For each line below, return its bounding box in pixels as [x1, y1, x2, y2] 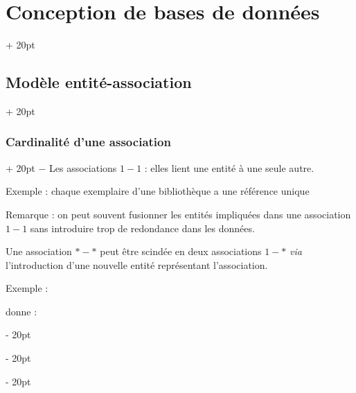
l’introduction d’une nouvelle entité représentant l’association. [6, 257, 268, 272]
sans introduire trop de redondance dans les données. [30, 220, 255, 235]
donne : [6, 304, 37, 318]
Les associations [49, 160, 117, 175]
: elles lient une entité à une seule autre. [144, 160, 314, 175]
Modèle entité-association [6, 71, 192, 93]
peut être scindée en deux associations [100, 244, 262, 259]
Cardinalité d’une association [6, 133, 171, 150]
